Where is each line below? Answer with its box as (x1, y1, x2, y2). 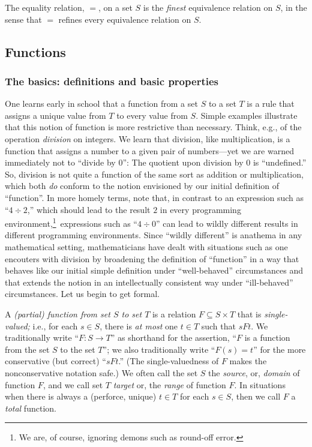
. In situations (234, 378, 286, 391)
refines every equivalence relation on (58, 13, 191, 25)
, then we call (231, 390, 281, 403)
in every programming (160, 203, 241, 215)
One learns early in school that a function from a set (5, 97, 198, 110)
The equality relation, (5, 1, 85, 13)
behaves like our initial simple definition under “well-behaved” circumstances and (5, 264, 304, 277)
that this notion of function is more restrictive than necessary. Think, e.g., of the (5, 121, 302, 133)
